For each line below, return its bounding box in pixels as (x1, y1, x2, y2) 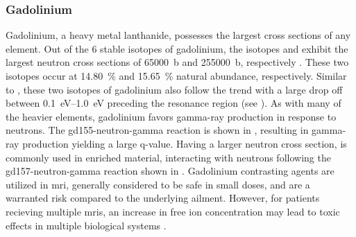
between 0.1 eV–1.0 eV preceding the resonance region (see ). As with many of (6, 96, 341, 110)
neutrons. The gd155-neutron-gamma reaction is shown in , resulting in (6, 123, 309, 137)
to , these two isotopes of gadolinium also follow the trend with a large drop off (6, 82, 343, 96)
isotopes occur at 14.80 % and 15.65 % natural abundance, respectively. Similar (6, 69, 347, 82)
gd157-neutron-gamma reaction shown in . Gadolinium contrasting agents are (6, 164, 334, 178)
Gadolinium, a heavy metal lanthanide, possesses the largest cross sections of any (6, 28, 351, 42)
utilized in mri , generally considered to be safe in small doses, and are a (6, 177, 310, 191)
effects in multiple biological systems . (6, 218, 167, 232)
